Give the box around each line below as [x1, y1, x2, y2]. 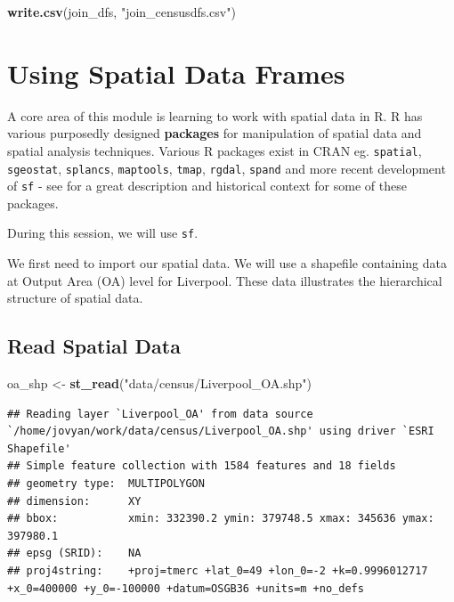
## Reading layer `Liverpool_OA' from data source [7, 407, 313, 420]
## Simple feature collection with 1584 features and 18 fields [7, 460, 396, 473]
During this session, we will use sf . [7, 224, 199, 242]
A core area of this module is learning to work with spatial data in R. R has [7, 106, 423, 125]
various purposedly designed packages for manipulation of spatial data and [7, 124, 422, 142]
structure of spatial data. [7, 289, 143, 307]
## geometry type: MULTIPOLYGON [7, 477, 205, 491]
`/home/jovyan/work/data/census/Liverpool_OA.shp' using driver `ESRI [7, 425, 434, 438]
